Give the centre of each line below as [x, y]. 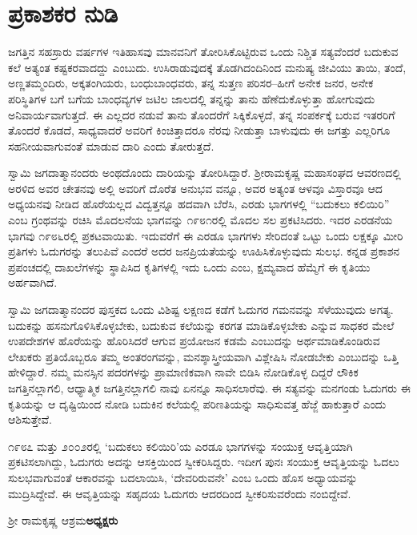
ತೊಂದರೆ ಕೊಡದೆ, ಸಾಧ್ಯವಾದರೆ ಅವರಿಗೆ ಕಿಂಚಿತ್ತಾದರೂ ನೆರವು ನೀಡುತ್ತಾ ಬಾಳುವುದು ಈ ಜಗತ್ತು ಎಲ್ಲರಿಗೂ [199, 130]
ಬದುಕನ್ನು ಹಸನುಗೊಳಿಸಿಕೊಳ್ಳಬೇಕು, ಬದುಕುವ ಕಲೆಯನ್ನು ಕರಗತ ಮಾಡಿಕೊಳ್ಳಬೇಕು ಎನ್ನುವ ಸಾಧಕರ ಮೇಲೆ [201, 325]
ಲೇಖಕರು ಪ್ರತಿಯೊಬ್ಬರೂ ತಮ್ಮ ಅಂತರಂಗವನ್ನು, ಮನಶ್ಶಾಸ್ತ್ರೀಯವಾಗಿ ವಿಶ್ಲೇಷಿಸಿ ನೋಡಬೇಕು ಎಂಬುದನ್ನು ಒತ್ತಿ [203, 356]
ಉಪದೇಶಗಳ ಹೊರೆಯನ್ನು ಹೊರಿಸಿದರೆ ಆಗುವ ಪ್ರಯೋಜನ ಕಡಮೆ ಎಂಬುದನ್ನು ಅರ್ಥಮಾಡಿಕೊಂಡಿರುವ [194, 341]
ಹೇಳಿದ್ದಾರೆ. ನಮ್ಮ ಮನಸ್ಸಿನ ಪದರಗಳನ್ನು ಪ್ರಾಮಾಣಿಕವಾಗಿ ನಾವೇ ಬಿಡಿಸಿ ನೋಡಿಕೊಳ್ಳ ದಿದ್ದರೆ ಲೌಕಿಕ [183, 372]
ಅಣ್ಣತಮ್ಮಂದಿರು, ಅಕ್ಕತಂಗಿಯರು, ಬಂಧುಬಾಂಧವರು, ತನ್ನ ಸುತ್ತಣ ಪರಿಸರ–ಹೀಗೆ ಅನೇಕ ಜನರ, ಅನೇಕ [191, 83]
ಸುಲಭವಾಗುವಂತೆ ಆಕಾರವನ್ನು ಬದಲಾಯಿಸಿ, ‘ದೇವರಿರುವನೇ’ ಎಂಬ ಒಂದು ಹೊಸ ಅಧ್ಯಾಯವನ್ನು [183, 477]
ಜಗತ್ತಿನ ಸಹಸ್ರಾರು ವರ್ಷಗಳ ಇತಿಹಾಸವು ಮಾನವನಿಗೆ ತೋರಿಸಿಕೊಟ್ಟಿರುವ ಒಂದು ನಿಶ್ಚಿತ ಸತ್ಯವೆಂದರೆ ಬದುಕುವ [203, 52]
